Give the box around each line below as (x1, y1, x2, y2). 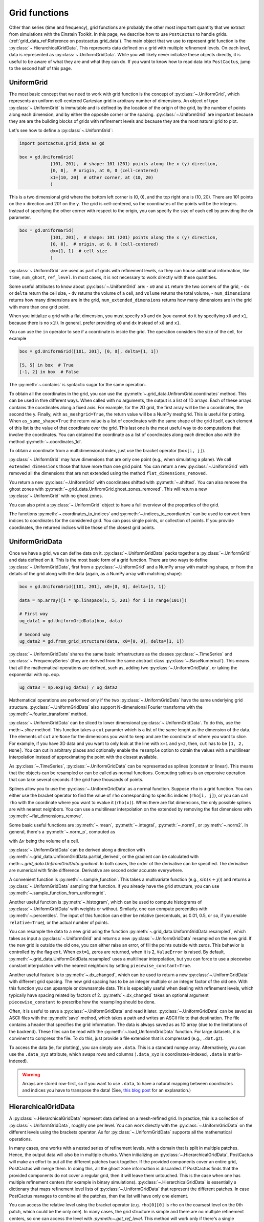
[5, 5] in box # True (19, 362, 74, 368)
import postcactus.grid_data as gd (19, 140, 105, 146)
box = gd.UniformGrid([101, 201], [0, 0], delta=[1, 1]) (19, 349, 159, 354)
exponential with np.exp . (9, 672, 61, 677)
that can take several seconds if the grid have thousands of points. (9, 777, 144, 783)
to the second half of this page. (9, 65, 72, 71)
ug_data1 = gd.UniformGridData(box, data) (19, 618, 123, 623)
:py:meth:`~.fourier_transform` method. (9, 711, 88, 717)
